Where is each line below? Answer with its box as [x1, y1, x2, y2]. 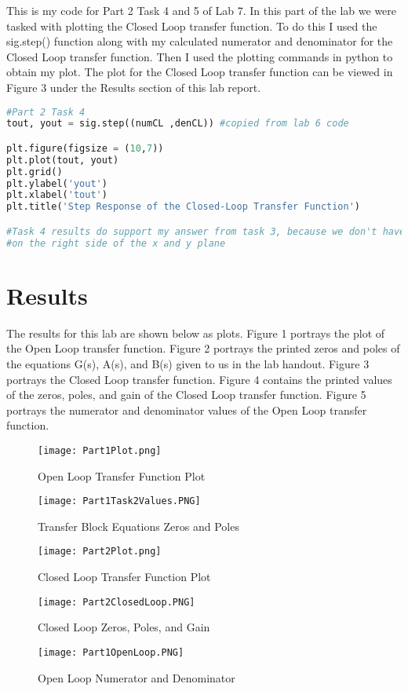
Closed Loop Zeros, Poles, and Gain [38, 619, 210, 635]
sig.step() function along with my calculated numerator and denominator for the [6, 33, 393, 49]
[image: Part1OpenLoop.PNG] [38, 646, 184, 658]
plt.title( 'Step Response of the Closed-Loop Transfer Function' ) [6, 201, 361, 213]
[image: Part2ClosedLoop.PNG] [38, 596, 195, 608]
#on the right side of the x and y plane [6, 237, 226, 249]
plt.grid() [6, 166, 63, 177]
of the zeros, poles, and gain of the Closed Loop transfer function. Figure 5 [6, 386, 366, 403]
